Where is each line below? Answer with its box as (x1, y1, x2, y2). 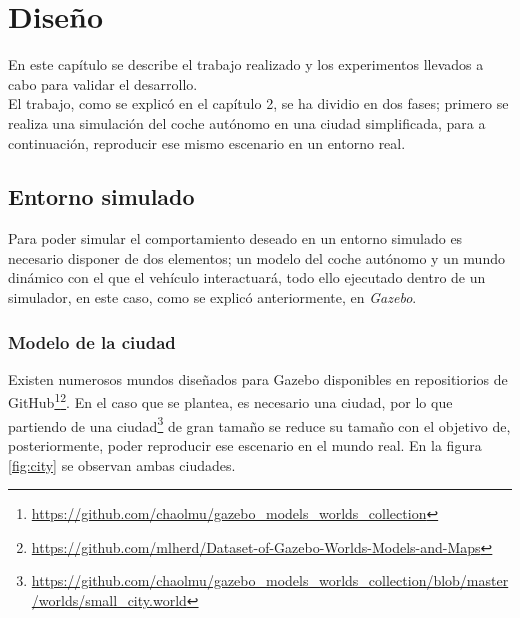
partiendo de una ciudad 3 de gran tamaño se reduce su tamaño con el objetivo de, (8, 412, 511, 436)
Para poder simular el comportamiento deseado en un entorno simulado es (8, 228, 463, 249)
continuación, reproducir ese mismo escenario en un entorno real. (8, 132, 406, 153)
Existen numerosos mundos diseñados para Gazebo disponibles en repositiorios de (8, 368, 508, 389)
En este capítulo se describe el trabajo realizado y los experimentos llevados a (8, 54, 484, 75)
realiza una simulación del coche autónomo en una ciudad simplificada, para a (8, 112, 486, 133)
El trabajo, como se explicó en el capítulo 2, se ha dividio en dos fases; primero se (8, 93, 509, 114)
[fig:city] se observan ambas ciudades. (8, 454, 236, 475)
